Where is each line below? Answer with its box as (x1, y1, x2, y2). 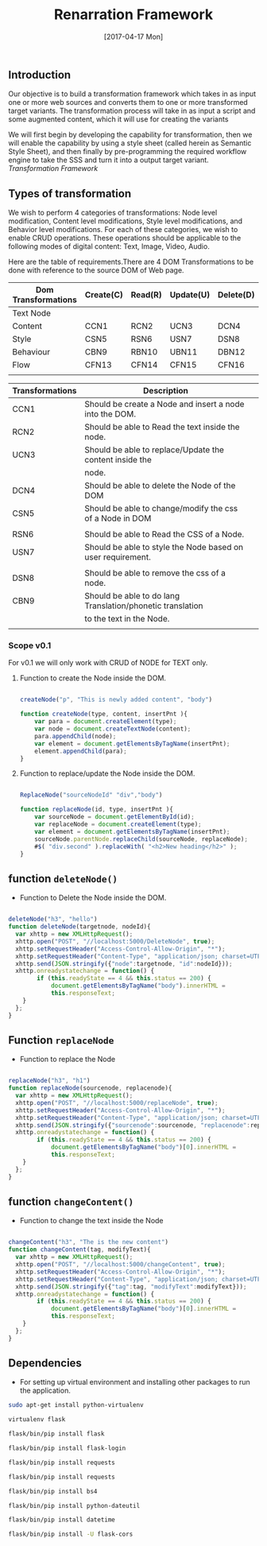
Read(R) (130, 289, 163, 300)
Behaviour (12, 347, 50, 358)
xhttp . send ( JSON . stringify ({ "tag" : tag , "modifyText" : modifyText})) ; (15, 1282, 247, 1291)
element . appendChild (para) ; (34, 747, 127, 755)
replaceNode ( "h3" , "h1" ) (8, 1077, 91, 1085)
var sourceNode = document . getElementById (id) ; (34, 813, 195, 821)
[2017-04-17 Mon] (103, 32, 164, 41)
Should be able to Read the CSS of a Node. (84, 529, 245, 540)
